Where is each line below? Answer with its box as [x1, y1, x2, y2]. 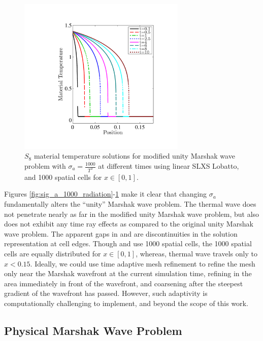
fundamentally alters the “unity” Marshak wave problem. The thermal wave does [4, 199, 256, 209]
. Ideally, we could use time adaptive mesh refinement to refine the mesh [30, 258, 255, 269]
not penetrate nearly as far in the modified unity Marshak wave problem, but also [4, 208, 259, 219]
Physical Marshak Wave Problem [4, 322, 182, 338]
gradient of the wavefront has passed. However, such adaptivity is [4, 288, 208, 298]
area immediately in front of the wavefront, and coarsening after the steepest [4, 278, 243, 288]
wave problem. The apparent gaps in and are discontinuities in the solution [4, 228, 238, 239]
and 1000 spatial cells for [24, 171, 102, 182]
